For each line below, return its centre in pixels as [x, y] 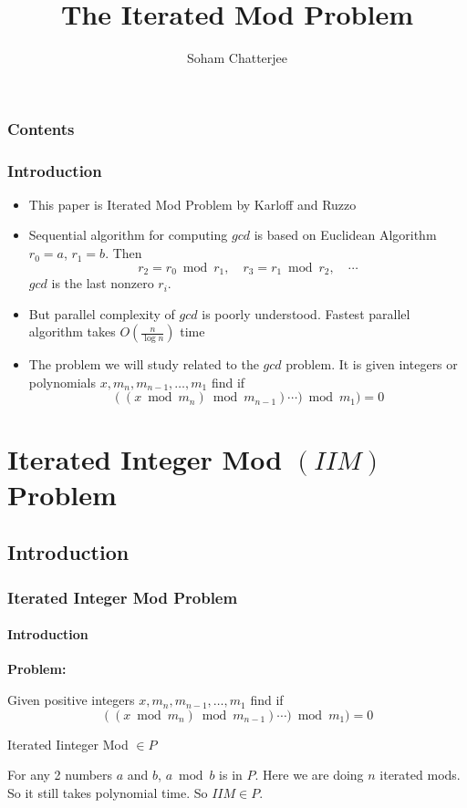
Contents [41, 128]
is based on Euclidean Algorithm [345, 235]
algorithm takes [72, 331]
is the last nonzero [103, 283]
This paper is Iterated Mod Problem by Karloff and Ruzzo [192, 204]
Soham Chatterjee [237, 58]
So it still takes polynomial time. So [108, 792]
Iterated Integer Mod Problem [123, 597]
